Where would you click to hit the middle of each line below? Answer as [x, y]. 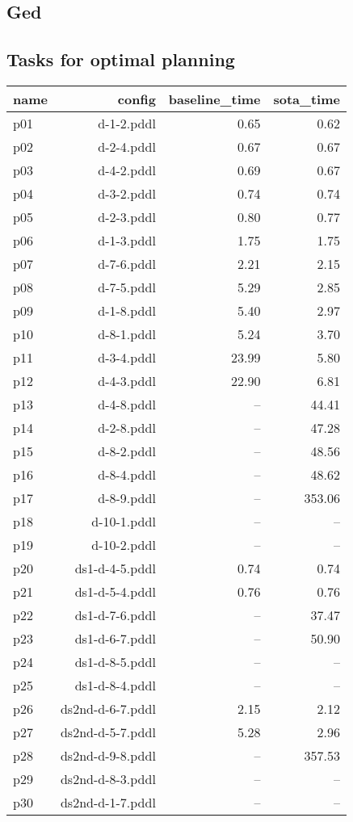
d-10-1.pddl [124, 521]
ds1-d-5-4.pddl [115, 591]
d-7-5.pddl [127, 287]
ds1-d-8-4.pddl [115, 685]
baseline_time [214, 99]
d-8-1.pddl [127, 333]
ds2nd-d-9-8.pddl [108, 755]
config [137, 99]
